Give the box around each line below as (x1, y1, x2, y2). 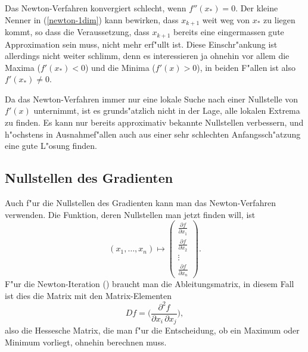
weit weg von (202, 13, 250, 26)
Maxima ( (5, 61, 41, 73)
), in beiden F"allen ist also (197, 61, 296, 73)
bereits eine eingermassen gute (173, 26, 284, 38)
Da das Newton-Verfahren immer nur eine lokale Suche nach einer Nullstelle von (5, 92, 298, 105)
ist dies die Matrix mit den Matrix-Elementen (5, 289, 172, 301)
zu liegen (263, 13, 295, 26)
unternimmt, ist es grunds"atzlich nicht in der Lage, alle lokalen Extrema (33, 104, 300, 117)
